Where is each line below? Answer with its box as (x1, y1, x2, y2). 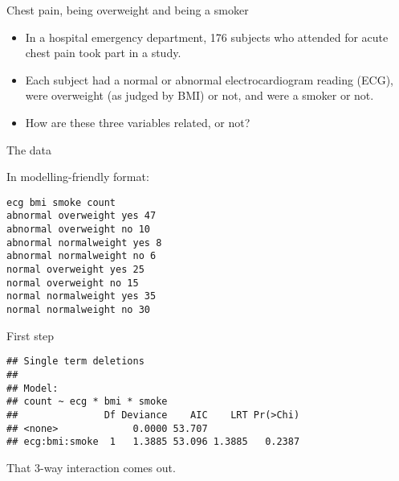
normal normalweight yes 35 (6, 290, 157, 302)
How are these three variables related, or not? (25, 113, 250, 130)
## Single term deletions (6, 356, 145, 368)
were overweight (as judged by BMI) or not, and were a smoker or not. (25, 87, 374, 104)
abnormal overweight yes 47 (6, 210, 157, 222)
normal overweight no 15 (6, 277, 139, 289)
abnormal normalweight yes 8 (6, 236, 162, 249)
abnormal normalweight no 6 (6, 250, 157, 262)
